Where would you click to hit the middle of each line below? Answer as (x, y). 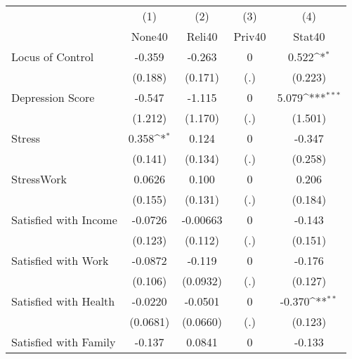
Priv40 (250, 36)
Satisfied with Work (60, 260)
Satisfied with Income (64, 220)
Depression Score (53, 97)
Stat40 (309, 36)
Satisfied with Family (64, 342)
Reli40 (202, 36)
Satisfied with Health (63, 301)
